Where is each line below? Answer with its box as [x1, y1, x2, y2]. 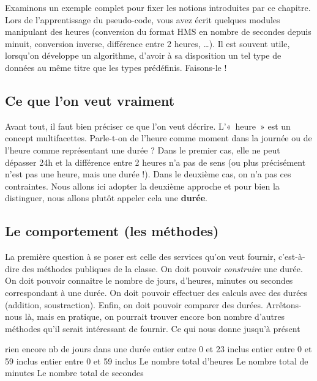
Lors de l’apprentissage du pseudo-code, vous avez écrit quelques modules [5, 13, 280, 26]
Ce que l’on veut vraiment [5, 91, 175, 109]
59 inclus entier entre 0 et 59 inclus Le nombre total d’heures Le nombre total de [5, 354, 308, 367]
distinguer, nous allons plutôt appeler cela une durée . [5, 191, 207, 204]
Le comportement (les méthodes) [5, 221, 219, 240]
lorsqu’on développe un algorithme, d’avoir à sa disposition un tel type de [5, 49, 282, 62]
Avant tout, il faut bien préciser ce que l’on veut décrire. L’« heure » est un [5, 119, 291, 132]
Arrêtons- [266, 298, 302, 311]
